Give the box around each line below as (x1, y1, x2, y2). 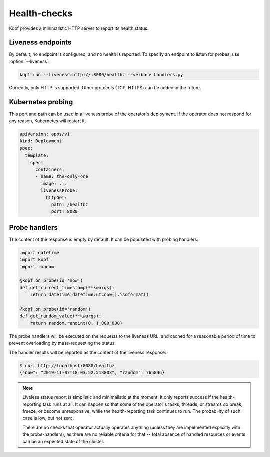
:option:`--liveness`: (9, 58, 50, 64)
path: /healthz (51, 202, 88, 207)
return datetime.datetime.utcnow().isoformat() (30, 292, 149, 298)
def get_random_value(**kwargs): (19, 313, 102, 319)
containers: (35, 167, 65, 173)
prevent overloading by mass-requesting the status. (9, 340, 116, 346)
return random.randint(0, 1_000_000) (30, 320, 123, 326)
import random (19, 264, 54, 269)
